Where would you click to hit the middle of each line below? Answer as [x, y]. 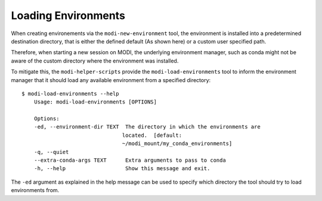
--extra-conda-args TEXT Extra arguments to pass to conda [130, 160]
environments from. [35, 190]
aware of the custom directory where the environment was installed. [95, 61]
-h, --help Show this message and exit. [122, 169]
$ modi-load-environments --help [70, 93]
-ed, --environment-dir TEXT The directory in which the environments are [147, 127]
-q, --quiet [51, 152]
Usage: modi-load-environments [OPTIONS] [95, 102]
